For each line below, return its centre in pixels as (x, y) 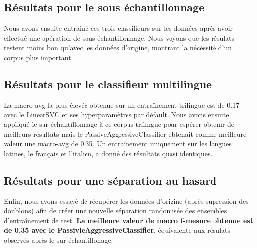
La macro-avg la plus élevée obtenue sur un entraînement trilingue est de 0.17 (122, 104)
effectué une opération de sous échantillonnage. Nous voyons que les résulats (119, 37)
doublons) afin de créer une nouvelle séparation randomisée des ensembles (116, 211)
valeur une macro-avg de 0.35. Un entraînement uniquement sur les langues (118, 144)
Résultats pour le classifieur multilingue (108, 84)
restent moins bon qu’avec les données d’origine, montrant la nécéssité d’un (118, 47)
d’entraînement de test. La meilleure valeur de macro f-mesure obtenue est (128, 220)
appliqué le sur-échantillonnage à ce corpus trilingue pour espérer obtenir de (119, 124)
